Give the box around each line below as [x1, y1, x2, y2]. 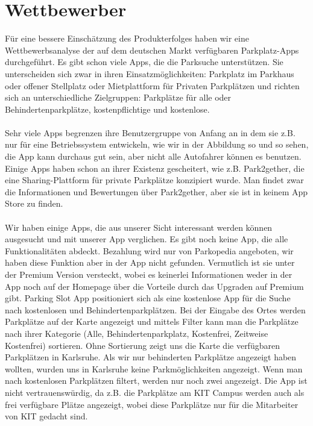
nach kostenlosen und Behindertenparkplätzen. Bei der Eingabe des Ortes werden [5, 303, 306, 316]
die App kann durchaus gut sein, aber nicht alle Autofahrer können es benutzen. [5, 150, 302, 163]
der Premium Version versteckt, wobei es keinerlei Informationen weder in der [5, 268, 292, 280]
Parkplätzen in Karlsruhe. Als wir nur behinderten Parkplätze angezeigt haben [5, 351, 297, 363]
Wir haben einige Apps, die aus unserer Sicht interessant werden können [5, 221, 273, 233]
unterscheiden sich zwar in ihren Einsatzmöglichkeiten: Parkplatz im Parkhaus [5, 67, 294, 80]
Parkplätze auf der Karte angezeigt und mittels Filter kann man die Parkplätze [5, 315, 299, 328]
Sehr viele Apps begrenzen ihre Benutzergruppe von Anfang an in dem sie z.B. [5, 126, 296, 139]
